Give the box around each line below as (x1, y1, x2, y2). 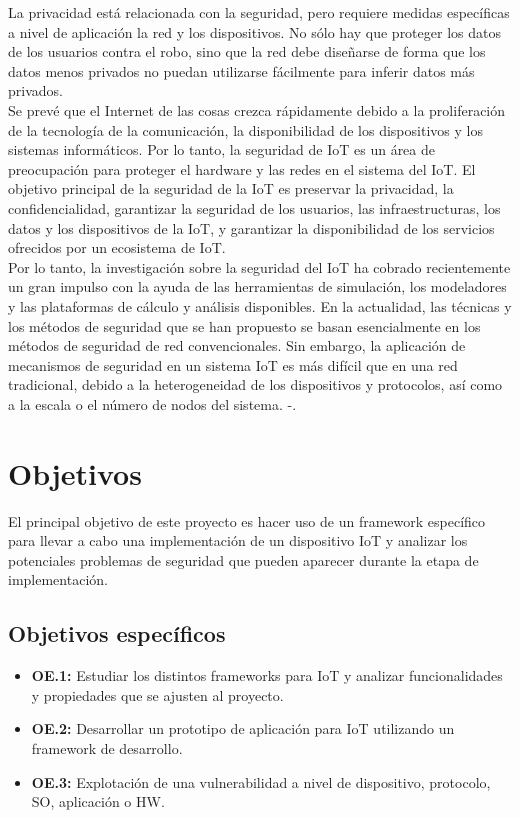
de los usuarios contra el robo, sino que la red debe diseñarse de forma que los (8, 41, 486, 62)
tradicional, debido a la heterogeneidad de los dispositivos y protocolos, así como (8, 374, 503, 395)
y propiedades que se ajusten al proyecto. (31, 684, 284, 705)
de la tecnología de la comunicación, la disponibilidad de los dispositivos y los (8, 119, 483, 140)
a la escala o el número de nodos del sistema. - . (8, 393, 297, 414)
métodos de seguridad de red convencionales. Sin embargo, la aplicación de (8, 335, 466, 356)
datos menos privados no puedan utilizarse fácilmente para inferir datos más (8, 60, 475, 81)
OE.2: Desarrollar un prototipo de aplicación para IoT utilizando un (31, 718, 455, 739)
